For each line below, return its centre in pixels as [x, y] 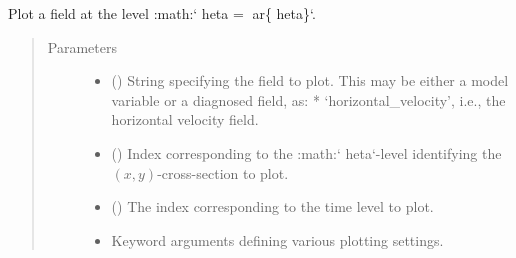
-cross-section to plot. [223, 172]
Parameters [82, 46]
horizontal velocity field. [185, 119]
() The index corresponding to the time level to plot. [272, 206]
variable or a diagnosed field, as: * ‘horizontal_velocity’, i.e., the [308, 99]
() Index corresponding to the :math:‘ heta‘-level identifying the [306, 152]
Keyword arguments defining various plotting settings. [277, 239]
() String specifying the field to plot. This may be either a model [310, 80]
